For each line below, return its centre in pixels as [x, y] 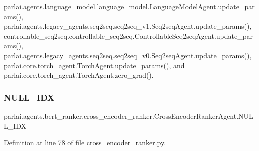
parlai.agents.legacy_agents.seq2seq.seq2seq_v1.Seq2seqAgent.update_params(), [128, 26]
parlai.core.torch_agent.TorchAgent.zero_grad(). [79, 75]
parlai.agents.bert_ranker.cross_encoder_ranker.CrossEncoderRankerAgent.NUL [129, 116]
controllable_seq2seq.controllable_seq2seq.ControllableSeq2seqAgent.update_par [128, 35]
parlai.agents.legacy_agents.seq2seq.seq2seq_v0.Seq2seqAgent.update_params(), [128, 55]
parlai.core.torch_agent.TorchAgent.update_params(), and [94, 65]
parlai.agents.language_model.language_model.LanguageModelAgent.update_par [129, 6]
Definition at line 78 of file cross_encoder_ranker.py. [85, 143]
